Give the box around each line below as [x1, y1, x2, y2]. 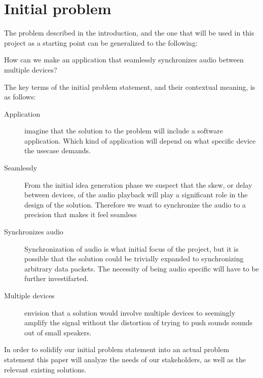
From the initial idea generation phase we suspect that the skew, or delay [24, 179, 252, 190]
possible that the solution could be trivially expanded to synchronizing [24, 253, 244, 264]
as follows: [4, 91, 36, 102]
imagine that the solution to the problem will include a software [24, 125, 223, 136]
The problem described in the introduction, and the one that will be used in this [4, 27, 254, 38]
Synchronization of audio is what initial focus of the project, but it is [24, 243, 239, 254]
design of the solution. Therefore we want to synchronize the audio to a [24, 199, 246, 210]
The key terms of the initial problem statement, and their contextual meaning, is [4, 81, 255, 92]
